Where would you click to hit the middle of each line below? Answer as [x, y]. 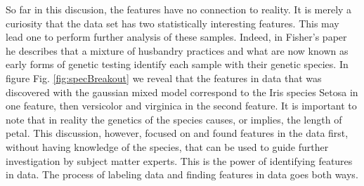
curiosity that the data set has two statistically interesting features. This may [173, 23]
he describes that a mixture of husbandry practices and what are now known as [177, 50]
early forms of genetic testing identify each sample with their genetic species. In [177, 64]
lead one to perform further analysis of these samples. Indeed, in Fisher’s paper [176, 37]
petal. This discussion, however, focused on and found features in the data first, [177, 133]
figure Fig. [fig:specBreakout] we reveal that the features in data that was [164, 78]
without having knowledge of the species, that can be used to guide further [167, 146]
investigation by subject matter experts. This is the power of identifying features [179, 160]
